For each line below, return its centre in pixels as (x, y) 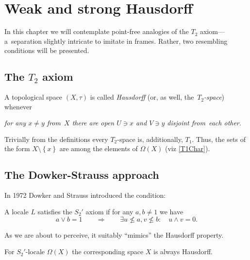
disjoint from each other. (204, 123)
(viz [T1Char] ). (188, 148)
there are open (93, 123)
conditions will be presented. (47, 50)
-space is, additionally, (150, 139)
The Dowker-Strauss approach (82, 175)
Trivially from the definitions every (56, 139)
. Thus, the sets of (219, 139)
